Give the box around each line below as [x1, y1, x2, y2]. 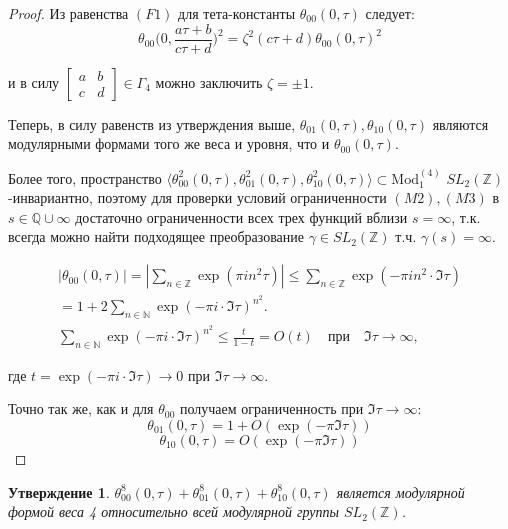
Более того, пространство [8, 167, 162, 188]
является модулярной [336, 481, 465, 502]
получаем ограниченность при [180, 398, 364, 419]
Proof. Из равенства [8, 3, 129, 23]
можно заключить [155, 71, 263, 92]
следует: [365, 3, 415, 23]
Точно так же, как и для [8, 398, 154, 419]
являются [432, 113, 489, 134]
